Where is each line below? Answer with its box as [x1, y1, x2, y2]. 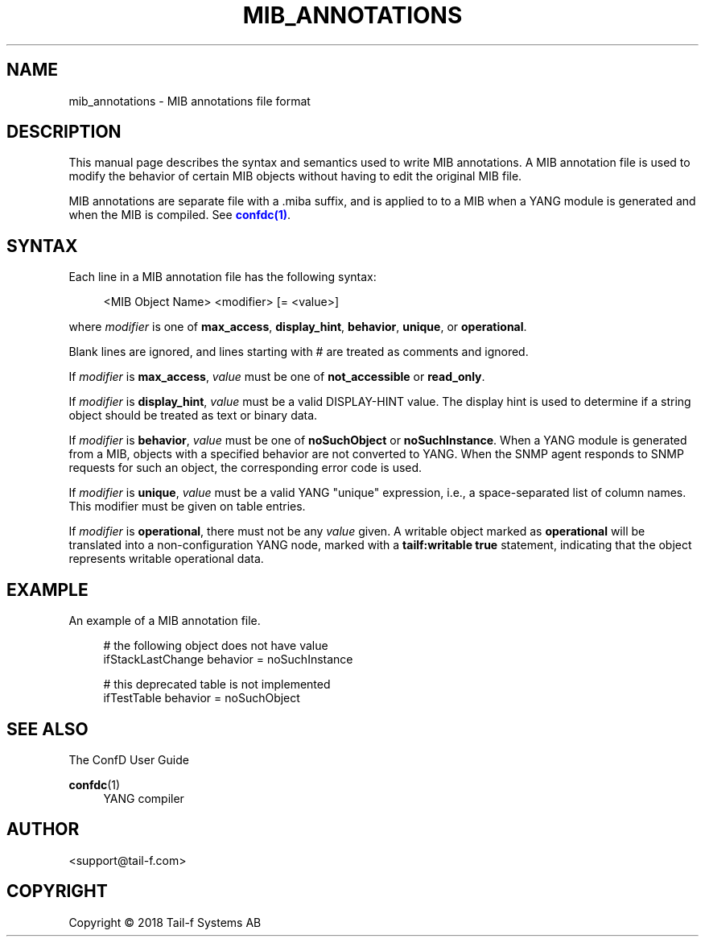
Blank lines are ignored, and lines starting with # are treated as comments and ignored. [68, 345, 529, 359]
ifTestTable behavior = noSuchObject [103, 691, 300, 705]
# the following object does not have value [103, 639, 328, 653]
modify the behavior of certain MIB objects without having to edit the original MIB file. [68, 169, 522, 184]
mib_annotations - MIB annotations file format [68, 93, 311, 108]
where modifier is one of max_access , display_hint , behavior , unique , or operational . [68, 320, 527, 334]
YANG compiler [103, 791, 184, 805]
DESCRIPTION [6, 122, 122, 143]
